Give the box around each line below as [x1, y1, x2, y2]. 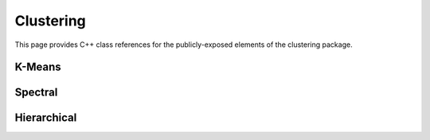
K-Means [14, 60, 61, 74]
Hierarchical [14, 111, 77, 125]
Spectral [14, 86, 58, 99]
